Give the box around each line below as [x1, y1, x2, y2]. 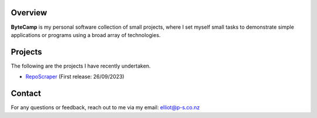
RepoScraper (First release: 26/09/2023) [25, 73, 124, 80]
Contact [11, 89, 41, 99]
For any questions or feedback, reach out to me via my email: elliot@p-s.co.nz [11, 104, 200, 111]
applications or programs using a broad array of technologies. [11, 31, 161, 38]
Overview [11, 8, 48, 18]
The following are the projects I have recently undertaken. [11, 62, 151, 69]
